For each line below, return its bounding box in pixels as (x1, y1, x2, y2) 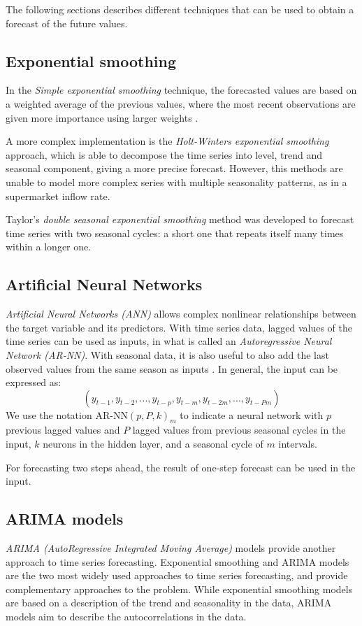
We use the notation (6, 407, 92, 422)
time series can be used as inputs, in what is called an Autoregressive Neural (6, 334, 332, 348)
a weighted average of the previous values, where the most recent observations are (6, 96, 356, 111)
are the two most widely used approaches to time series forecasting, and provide (6, 568, 348, 583)
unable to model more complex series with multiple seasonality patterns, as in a (6, 174, 347, 189)
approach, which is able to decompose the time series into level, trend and (6, 147, 323, 162)
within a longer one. (6, 239, 92, 254)
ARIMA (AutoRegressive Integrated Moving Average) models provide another (6, 541, 336, 555)
